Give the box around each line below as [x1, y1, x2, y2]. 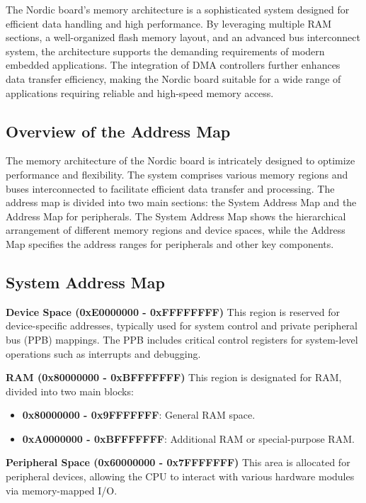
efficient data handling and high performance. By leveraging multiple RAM [6, 16, 332, 30]
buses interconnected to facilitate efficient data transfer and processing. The [6, 181, 335, 196]
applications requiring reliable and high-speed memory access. [6, 85, 274, 100]
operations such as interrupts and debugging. [6, 346, 201, 361]
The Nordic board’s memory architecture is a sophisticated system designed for [6, 2, 350, 16]
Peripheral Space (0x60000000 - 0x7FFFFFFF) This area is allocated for [6, 455, 350, 470]
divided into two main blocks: [6, 383, 134, 398]
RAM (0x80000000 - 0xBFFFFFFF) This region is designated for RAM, [6, 370, 342, 385]
